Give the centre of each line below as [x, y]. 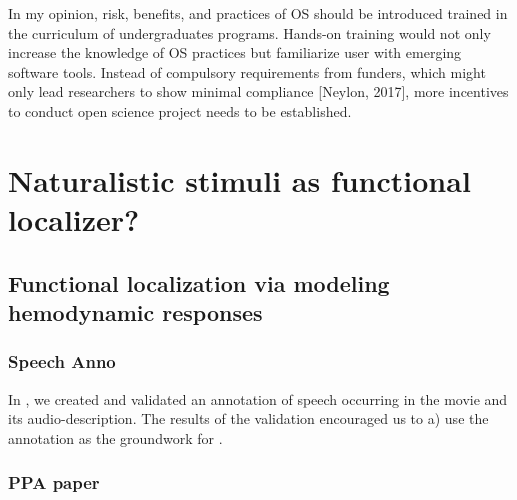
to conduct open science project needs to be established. [180, 110]
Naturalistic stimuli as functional [239, 179]
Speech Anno [62, 361]
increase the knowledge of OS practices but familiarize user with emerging [235, 52]
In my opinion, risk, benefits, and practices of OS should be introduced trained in [258, 13]
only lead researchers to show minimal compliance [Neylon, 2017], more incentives [258, 91]
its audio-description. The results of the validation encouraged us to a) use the [248, 418]
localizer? [74, 218]
